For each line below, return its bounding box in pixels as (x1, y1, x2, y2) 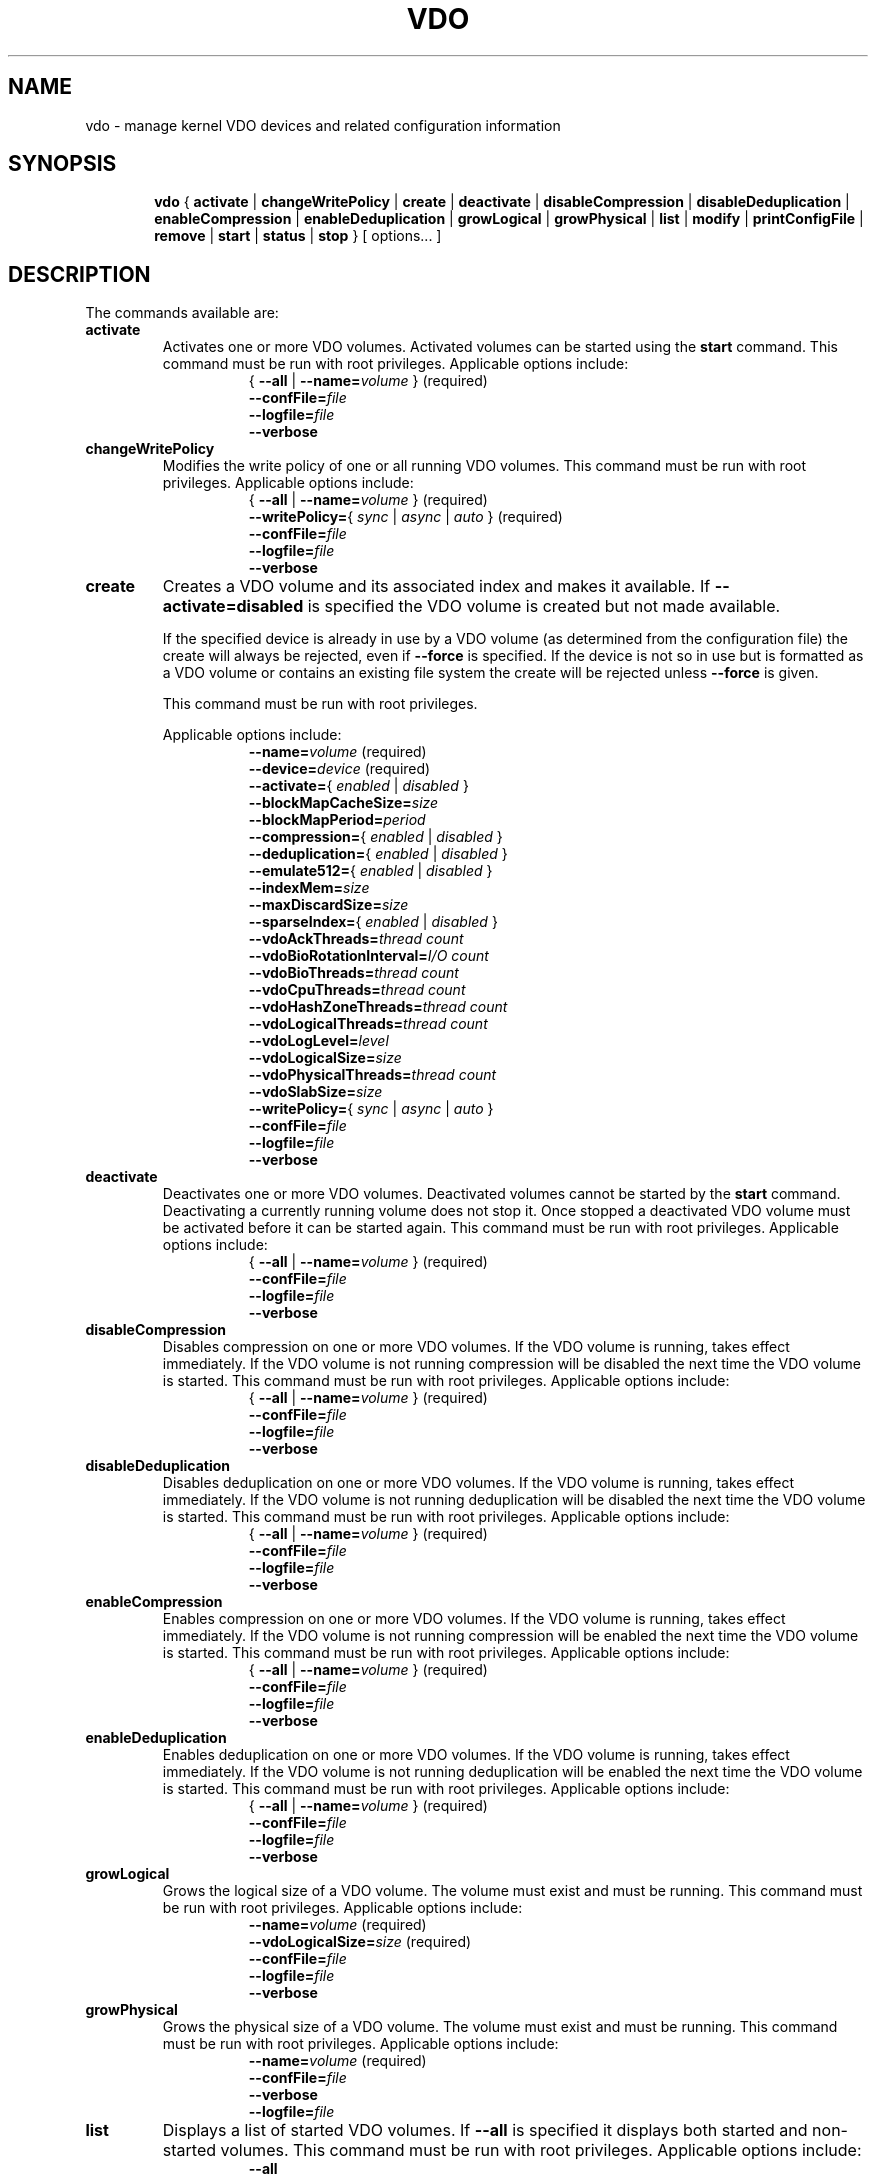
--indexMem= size (248, 879, 370, 897)
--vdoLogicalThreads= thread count (248, 1015, 488, 1033)
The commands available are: (85, 304, 279, 322)
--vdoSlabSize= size (248, 1083, 383, 1101)
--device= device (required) (248, 760, 431, 778)
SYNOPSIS (8, 151, 117, 177)
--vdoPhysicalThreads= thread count (248, 1066, 497, 1084)
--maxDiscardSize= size (248, 896, 409, 914)
